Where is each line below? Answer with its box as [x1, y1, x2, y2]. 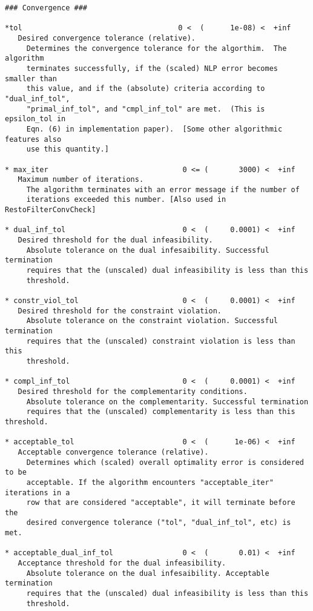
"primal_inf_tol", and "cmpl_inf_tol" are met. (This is [26, 104, 265, 113]
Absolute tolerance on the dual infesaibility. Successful [26, 245, 269, 255]
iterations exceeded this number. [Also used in [26, 195, 226, 204]
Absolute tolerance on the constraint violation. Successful [26, 316, 278, 326]
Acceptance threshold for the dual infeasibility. [18, 559, 226, 568]
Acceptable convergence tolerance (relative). [18, 447, 209, 456]
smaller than [5, 74, 57, 83]
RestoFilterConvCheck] [5, 205, 96, 215]
